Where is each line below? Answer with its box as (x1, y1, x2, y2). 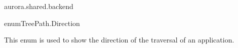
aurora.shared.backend (4, 1, 73, 11)
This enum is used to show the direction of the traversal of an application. (4, 34, 234, 45)
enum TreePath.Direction (4, 17, 80, 28)
